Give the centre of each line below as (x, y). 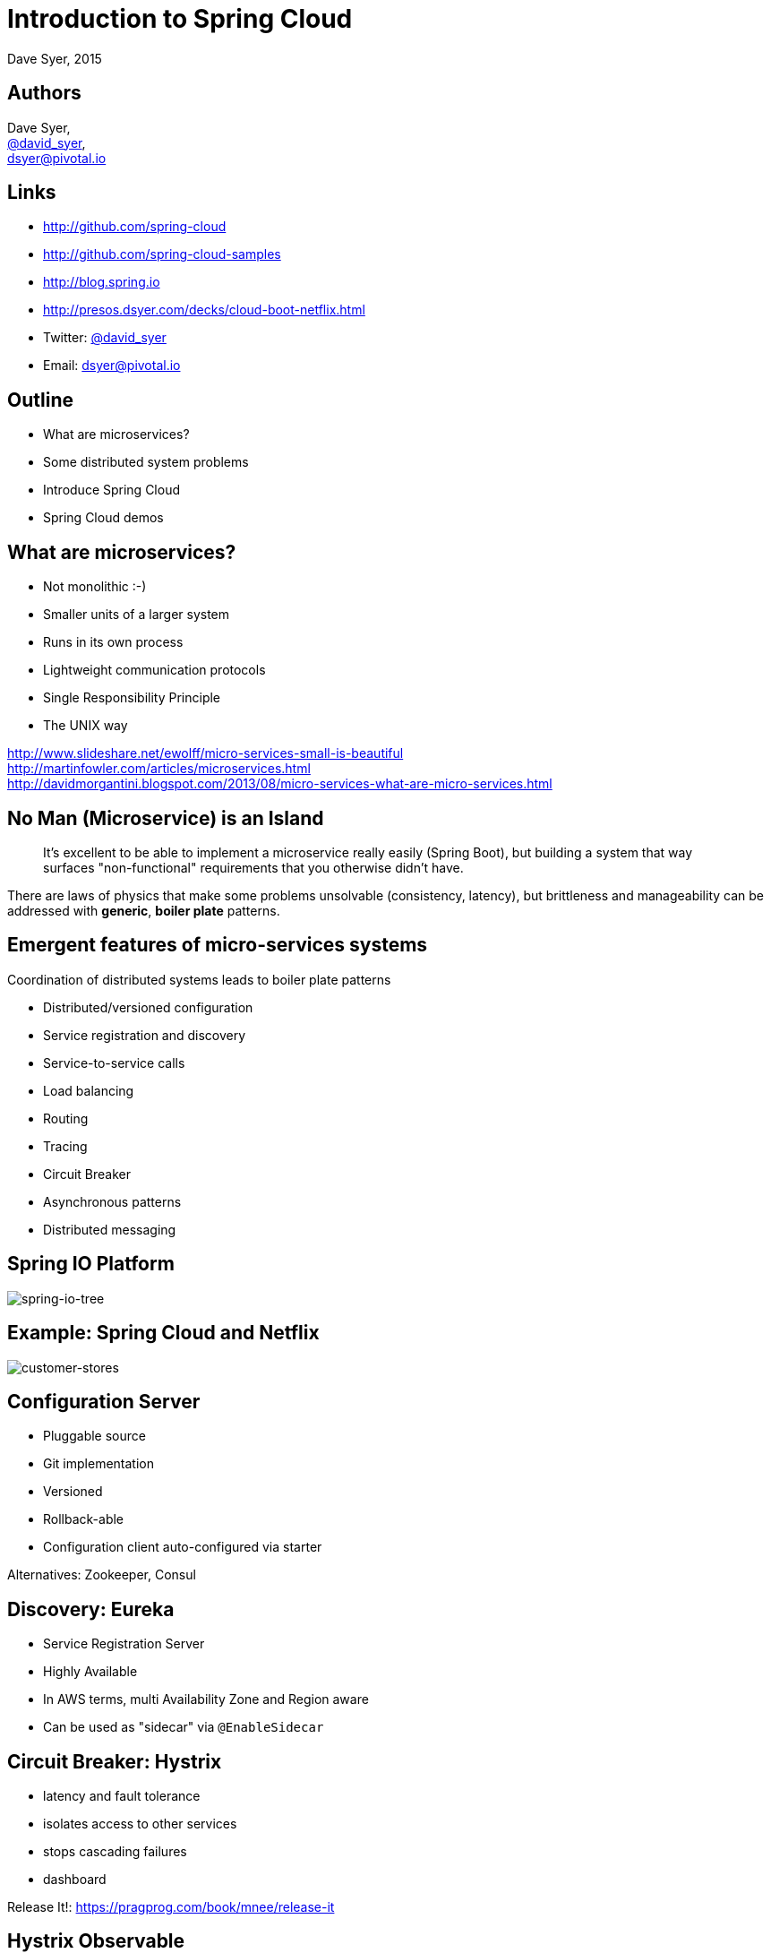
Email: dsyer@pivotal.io (112, 366)
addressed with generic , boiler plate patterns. (144, 910)
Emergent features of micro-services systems (218, 945)
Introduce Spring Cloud (112, 490)
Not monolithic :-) (95, 587)
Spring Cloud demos (103, 518)
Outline (40, 400)
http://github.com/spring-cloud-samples (162, 254)
